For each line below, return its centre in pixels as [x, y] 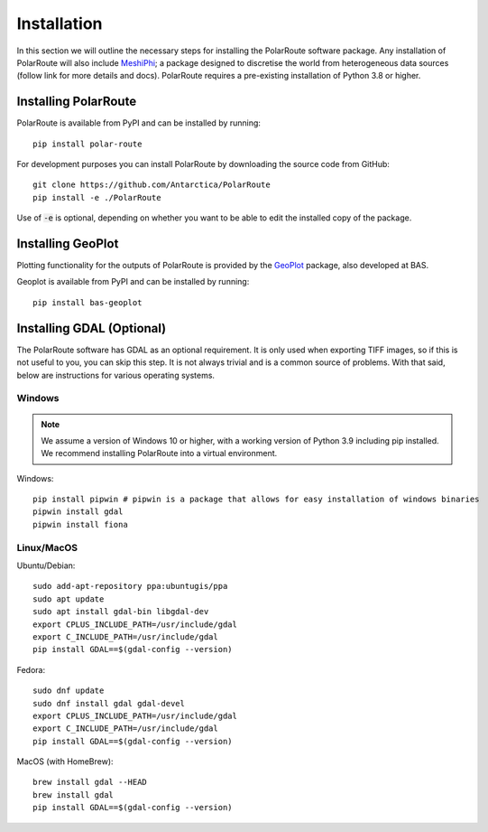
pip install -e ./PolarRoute [97, 197]
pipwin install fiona [80, 524]
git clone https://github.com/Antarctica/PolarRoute [152, 185]
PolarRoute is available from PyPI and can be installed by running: [139, 123]
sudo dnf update [69, 691]
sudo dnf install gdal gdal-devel [109, 703]
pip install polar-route [87, 144]
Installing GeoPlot [68, 243]
